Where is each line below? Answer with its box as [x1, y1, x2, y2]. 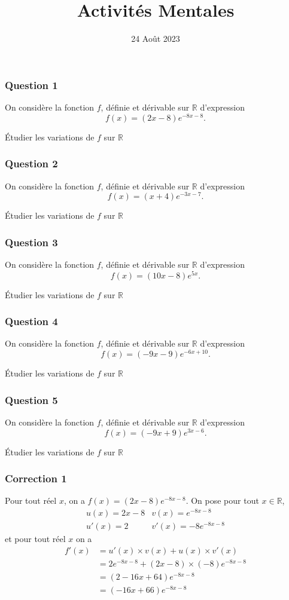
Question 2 [5, 156, 58, 171]
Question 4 [5, 314, 58, 329]
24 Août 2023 [131, 32, 180, 45]
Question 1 [5, 77, 58, 92]
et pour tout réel [5, 532, 66, 545]
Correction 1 [5, 471, 67, 486]
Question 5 [5, 392, 58, 407]
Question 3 [5, 234, 58, 249]
